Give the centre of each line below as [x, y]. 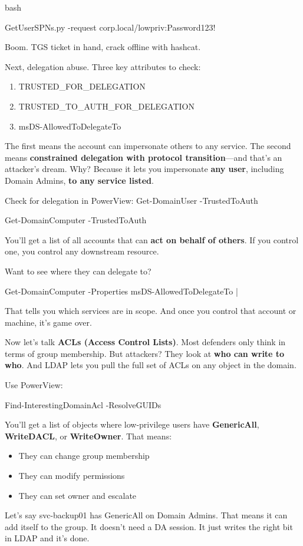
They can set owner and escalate [78, 495]
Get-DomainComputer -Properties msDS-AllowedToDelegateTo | [121, 291]
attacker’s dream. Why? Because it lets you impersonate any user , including [144, 169]
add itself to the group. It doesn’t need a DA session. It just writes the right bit [149, 526]
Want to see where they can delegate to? [78, 271]
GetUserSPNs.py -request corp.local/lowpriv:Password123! [110, 27]
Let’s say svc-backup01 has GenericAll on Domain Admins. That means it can [146, 515]
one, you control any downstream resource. [82, 251]
